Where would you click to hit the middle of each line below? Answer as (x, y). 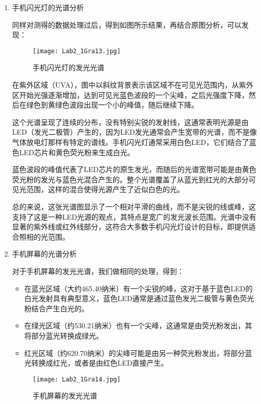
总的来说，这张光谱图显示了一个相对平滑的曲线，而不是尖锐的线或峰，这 (134, 206)
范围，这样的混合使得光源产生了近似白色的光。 (105, 189)
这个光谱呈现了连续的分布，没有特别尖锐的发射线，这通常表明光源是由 (130, 122)
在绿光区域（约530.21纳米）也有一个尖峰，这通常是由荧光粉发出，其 (138, 325)
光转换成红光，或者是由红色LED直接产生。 (96, 363)
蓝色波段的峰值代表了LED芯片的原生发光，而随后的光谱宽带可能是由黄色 (134, 169)
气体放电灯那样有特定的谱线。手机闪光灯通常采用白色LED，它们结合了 (130, 142)
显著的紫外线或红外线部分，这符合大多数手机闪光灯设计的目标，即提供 (130, 227)
